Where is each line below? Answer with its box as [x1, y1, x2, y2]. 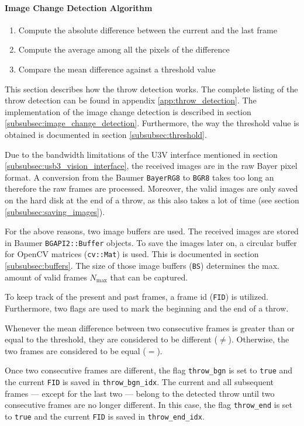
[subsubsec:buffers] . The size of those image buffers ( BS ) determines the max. [5, 259, 280, 272]
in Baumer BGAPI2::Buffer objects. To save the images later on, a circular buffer [5, 236, 297, 248]
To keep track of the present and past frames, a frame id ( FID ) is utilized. [5, 290, 268, 303]
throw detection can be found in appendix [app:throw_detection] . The [5, 94, 257, 106]
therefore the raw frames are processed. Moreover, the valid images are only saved [5, 182, 298, 195]
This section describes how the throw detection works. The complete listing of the [5, 82, 298, 95]
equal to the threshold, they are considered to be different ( [5, 333, 217, 345]
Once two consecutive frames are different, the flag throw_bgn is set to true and [5, 364, 293, 376]
